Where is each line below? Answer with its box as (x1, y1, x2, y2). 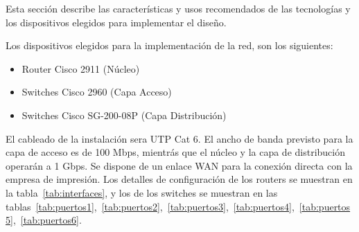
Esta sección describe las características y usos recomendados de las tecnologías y (6, 1, 351, 15)
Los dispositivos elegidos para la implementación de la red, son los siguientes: (6, 38, 333, 53)
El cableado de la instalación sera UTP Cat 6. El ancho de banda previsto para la (6, 131, 353, 145)
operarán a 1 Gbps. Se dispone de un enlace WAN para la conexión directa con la (6, 158, 353, 172)
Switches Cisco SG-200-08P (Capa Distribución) (21, 107, 227, 122)
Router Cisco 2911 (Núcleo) (21, 61, 140, 75)
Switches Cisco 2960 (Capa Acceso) (21, 84, 172, 99)
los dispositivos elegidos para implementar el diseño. (6, 15, 227, 29)
